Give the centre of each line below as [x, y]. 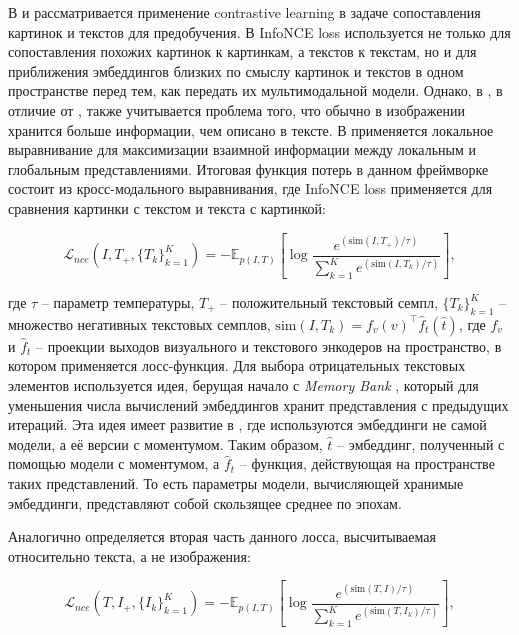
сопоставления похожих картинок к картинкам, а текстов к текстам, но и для [242, 51]
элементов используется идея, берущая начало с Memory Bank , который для [243, 384]
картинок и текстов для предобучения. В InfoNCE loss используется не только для [259, 31]
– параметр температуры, [118, 302]
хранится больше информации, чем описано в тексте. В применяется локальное [251, 129]
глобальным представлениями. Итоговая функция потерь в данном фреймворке [248, 168]
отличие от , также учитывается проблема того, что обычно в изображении [236, 109]
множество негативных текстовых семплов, [139, 323]
